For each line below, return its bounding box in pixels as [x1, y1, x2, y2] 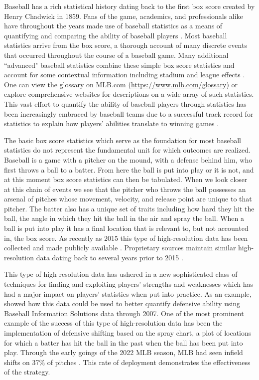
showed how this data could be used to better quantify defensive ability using [4, 298, 241, 309]
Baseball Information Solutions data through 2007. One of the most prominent [4, 308, 244, 318]
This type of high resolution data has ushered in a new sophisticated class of [4, 269, 238, 279]
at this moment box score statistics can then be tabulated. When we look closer [4, 174, 248, 185]
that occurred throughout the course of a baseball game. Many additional [4, 49, 229, 60]
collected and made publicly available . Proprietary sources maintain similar [4, 242, 236, 253]
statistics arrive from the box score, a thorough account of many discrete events [4, 40, 247, 50]
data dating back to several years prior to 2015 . [36, 252, 183, 262]
